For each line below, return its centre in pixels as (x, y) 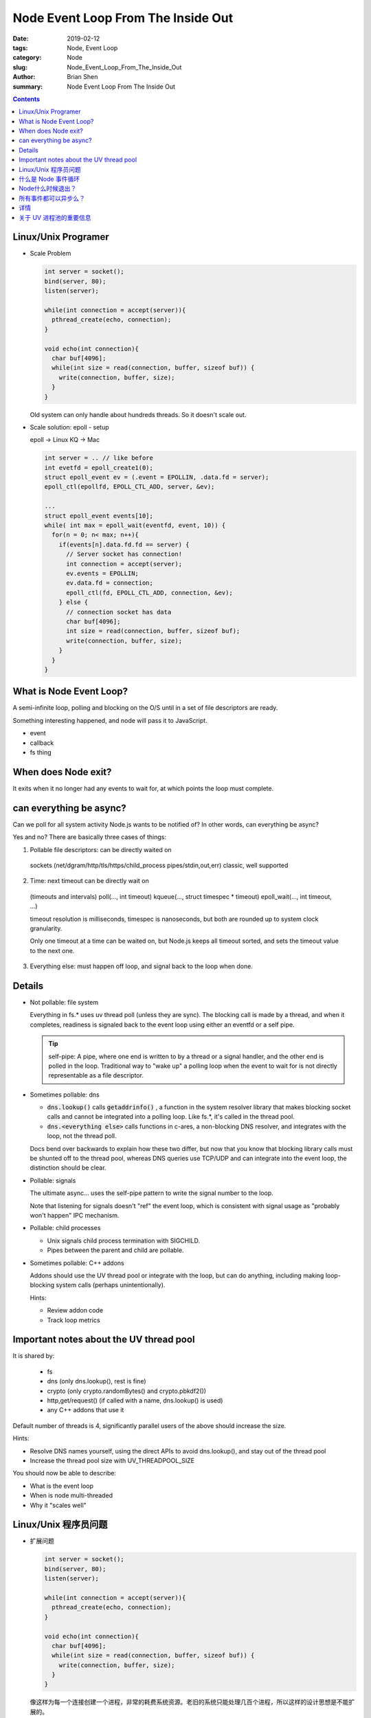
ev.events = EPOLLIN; (102, 573)
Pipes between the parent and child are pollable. (116, 1250)
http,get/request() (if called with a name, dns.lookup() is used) (135, 1400)
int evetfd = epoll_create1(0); (99, 468)
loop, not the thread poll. (82, 1136)
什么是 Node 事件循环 (49, 179)
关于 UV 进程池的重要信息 (55, 217)
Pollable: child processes (65, 1228)
